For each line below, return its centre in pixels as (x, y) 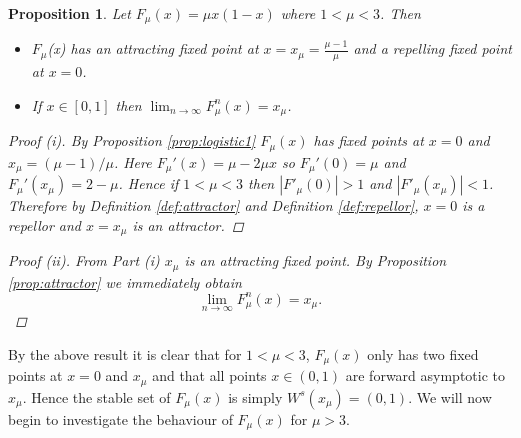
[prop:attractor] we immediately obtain (125, 281)
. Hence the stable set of (96, 396)
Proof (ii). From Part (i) (84, 260)
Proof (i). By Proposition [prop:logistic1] (132, 140)
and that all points (209, 375)
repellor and (45, 224)
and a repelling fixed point (432, 48)
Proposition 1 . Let (69, 13)
